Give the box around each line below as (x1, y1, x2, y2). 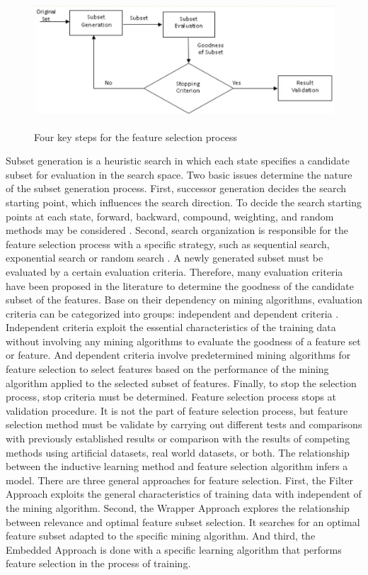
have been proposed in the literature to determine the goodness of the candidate (6, 278, 354, 293)
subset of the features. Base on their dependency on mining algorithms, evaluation (6, 292, 362, 307)
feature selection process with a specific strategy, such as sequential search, (6, 236, 330, 251)
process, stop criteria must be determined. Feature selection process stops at (6, 389, 336, 404)
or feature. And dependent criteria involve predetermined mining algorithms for (6, 347, 351, 362)
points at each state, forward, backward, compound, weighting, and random (6, 208, 334, 223)
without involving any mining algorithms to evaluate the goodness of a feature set (6, 333, 361, 348)
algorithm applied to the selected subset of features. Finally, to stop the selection (6, 375, 357, 390)
